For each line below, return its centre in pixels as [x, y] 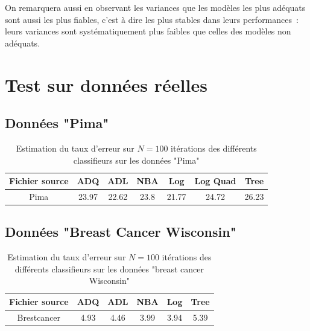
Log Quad [215, 181]
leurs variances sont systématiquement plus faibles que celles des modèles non [148, 31]
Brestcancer [39, 317]
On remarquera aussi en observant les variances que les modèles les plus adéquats [155, 7]
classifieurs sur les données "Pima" [136, 160]
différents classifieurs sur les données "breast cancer [109, 268]
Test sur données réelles [106, 84]
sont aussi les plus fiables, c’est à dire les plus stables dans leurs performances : [152, 19]
